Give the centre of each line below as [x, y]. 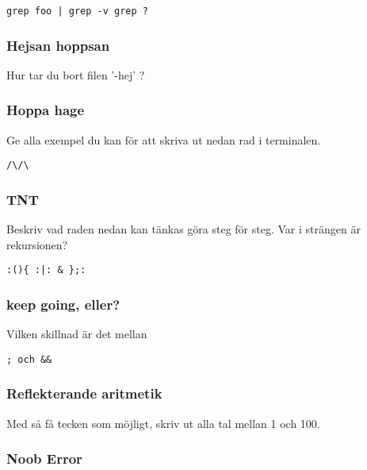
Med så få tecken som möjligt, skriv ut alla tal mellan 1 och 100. [163, 423]
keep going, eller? [63, 304]
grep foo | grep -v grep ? [77, 11]
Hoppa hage [46, 110]
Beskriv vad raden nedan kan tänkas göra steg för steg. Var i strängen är [183, 229]
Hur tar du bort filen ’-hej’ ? [76, 74]
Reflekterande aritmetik [84, 393]
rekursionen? [37, 244]
